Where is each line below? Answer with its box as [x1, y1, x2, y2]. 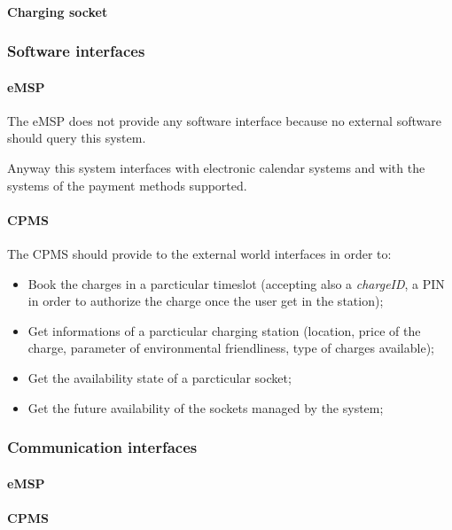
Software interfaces [7, 40, 145, 62]
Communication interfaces [7, 436, 198, 458]
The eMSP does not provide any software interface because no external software [7, 111, 441, 129]
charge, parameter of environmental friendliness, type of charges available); [27, 339, 434, 357]
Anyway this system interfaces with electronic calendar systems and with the [7, 159, 425, 177]
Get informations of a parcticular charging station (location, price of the [27, 321, 421, 339]
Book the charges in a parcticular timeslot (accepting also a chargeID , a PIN [27, 274, 445, 292]
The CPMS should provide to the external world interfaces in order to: [7, 245, 392, 262]
